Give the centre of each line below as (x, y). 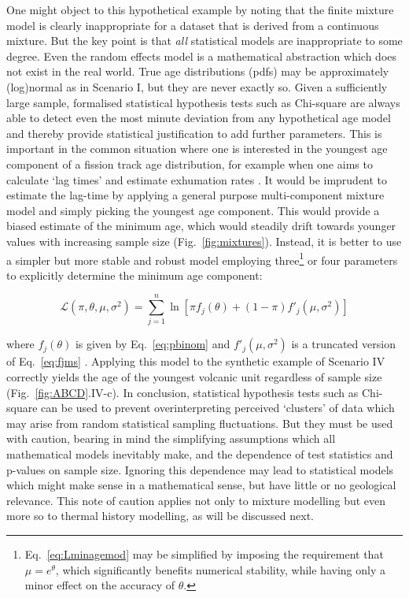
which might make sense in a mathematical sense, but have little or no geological (201, 485)
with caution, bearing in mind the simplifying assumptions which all (171, 438)
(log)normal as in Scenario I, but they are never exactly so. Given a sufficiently (197, 86)
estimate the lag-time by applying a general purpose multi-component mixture (195, 195)
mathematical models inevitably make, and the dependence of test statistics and (200, 454)
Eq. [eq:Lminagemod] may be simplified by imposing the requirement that (204, 554)
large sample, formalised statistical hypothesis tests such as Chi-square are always (203, 102)
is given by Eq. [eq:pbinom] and (153, 344)
